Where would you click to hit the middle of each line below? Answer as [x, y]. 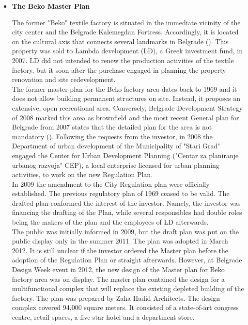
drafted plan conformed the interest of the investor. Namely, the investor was [126, 203]
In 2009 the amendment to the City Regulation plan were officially [111, 184]
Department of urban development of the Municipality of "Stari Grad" [116, 146]
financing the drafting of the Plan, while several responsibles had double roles [127, 212]
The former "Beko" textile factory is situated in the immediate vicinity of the [126, 22]
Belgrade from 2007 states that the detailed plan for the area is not [112, 127]
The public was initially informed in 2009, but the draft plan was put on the [125, 231]
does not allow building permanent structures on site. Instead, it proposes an [126, 98]
